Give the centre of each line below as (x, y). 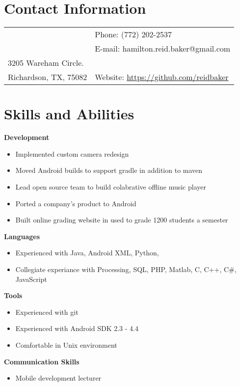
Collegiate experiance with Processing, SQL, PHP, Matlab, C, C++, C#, (126, 269)
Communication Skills (42, 361)
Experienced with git (47, 312)
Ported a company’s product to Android (76, 203)
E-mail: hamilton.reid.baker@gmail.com (163, 49)
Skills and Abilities (69, 114)
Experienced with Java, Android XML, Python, (87, 253)
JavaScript (31, 279)
